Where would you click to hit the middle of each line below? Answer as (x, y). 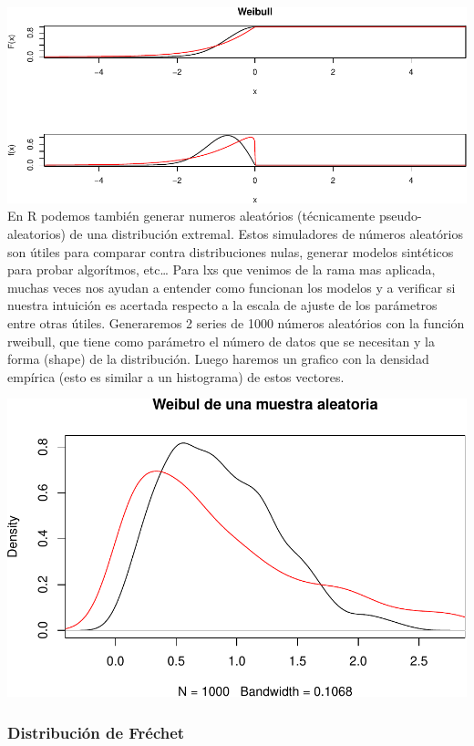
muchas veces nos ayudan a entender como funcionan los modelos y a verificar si (232, 287)
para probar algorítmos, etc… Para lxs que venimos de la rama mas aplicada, (222, 269)
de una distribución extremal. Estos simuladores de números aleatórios (266, 233)
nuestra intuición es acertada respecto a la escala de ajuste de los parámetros (222, 305)
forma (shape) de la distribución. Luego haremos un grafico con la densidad (218, 359)
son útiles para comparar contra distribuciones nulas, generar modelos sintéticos (231, 251)
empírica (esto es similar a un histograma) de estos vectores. (176, 376)
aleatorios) (36, 233)
